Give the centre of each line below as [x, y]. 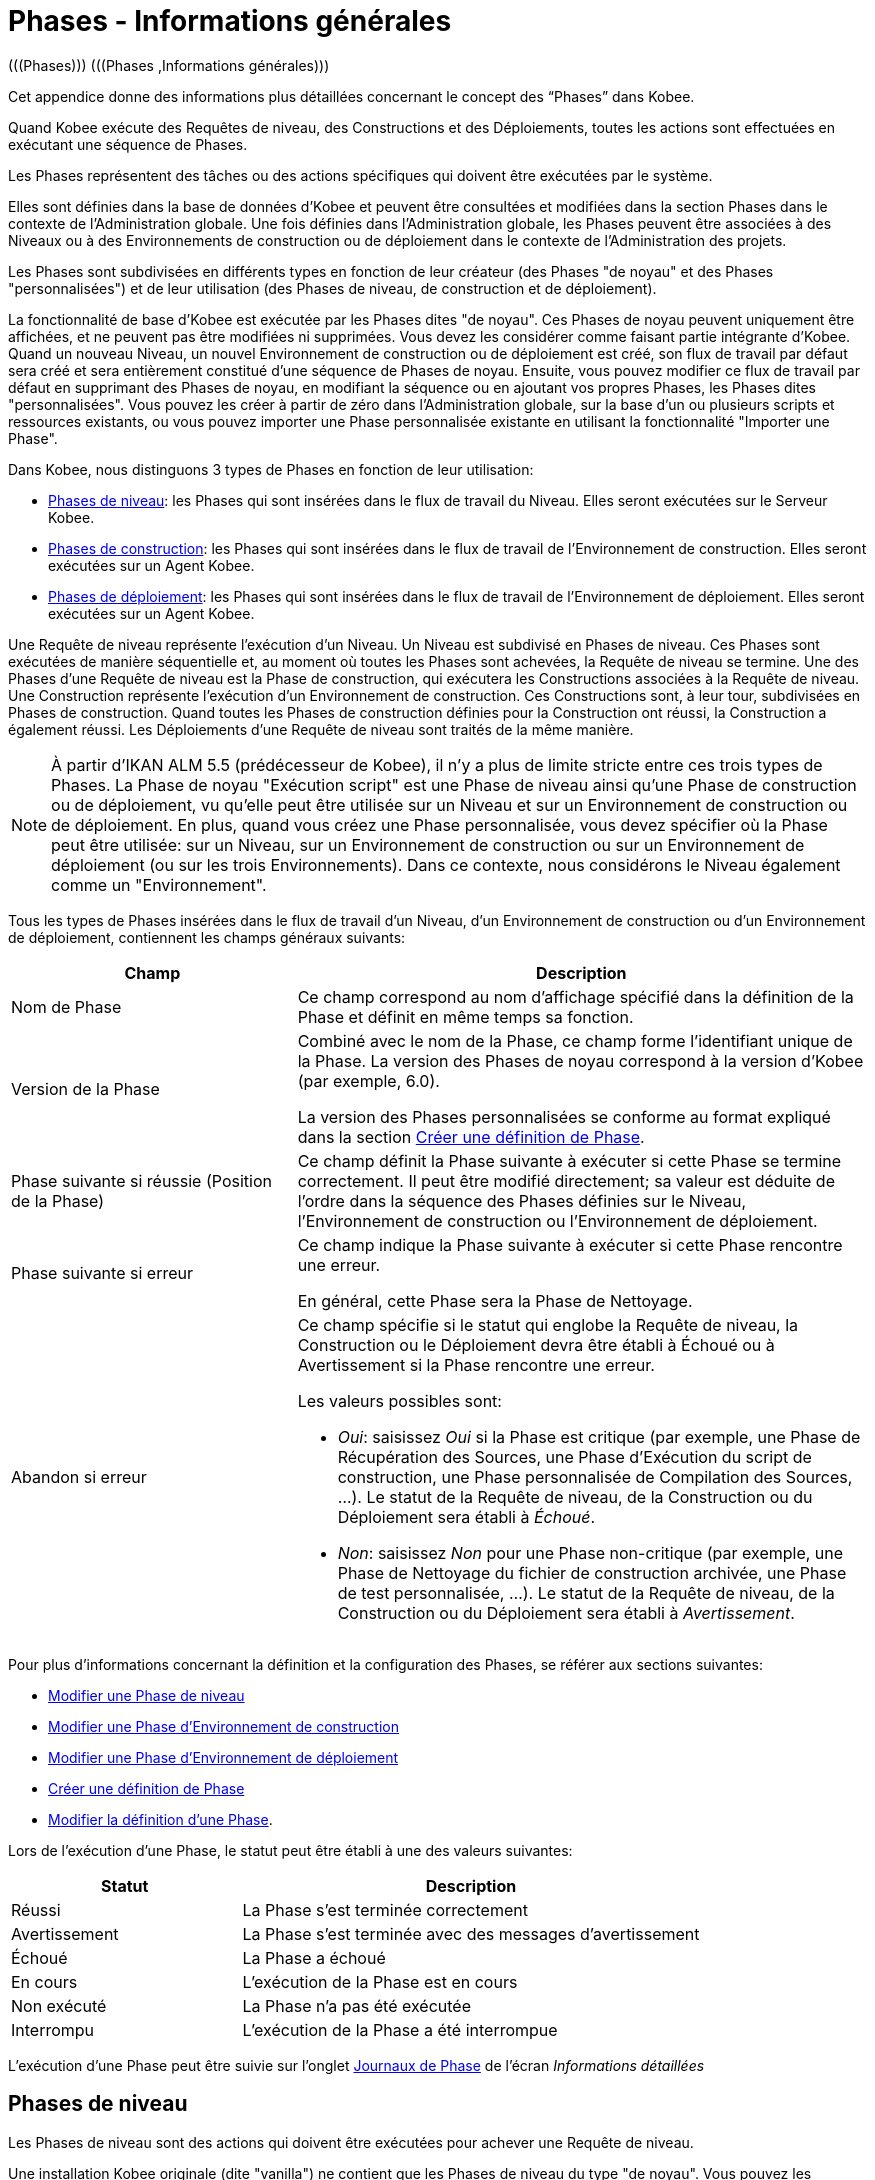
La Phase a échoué [314, 1957]
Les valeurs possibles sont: [399, 1400]
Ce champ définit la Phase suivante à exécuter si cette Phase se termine [569, 1160]
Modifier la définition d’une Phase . [160, 1819]
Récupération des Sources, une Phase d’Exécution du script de [574, 1456]
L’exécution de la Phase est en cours [380, 1981]
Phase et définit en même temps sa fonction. [465, 1016]
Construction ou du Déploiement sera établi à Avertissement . [566, 1612]
